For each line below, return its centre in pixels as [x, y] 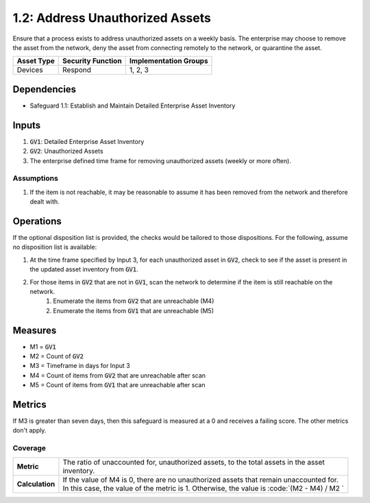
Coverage [29, 448]
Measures [35, 330]
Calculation [36, 484]
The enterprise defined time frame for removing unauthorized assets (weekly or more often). [160, 160]
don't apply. [29, 430]
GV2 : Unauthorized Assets [66, 151]
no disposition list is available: [55, 247]
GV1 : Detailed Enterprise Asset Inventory [87, 141]
